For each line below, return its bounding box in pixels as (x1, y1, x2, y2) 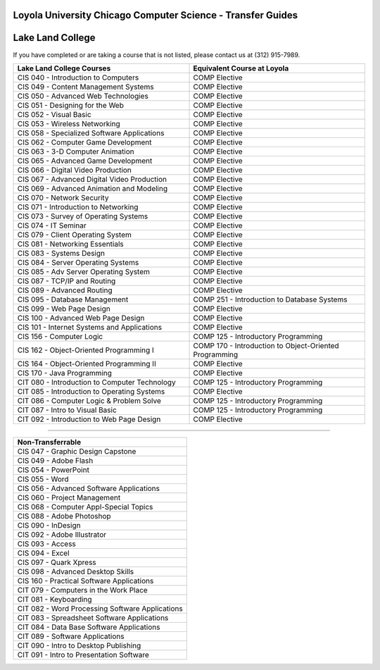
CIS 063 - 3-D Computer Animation (17, 147, 135, 156)
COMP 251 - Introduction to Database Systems (193, 294, 348, 304)
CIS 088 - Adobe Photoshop (17, 511, 112, 521)
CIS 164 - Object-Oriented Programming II (17, 359, 156, 368)
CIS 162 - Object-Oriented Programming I (17, 345, 154, 355)
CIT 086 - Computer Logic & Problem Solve (17, 395, 161, 405)
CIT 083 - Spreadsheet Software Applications (17, 613, 169, 623)
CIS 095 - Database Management (17, 294, 129, 304)
